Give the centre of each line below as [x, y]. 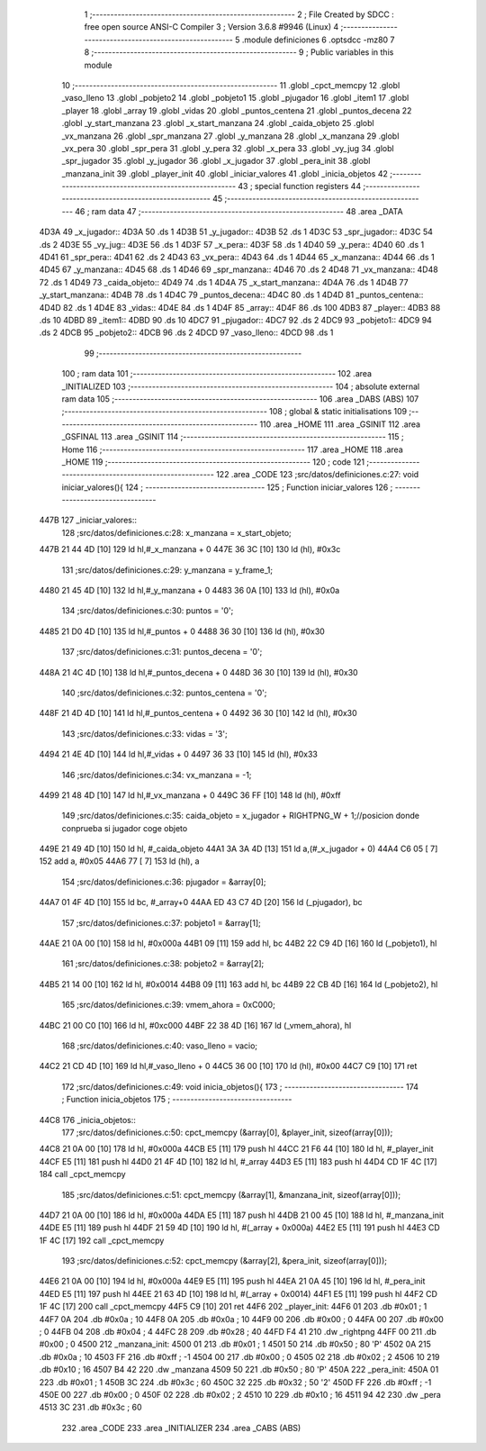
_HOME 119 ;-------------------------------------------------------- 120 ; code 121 [213, 462]
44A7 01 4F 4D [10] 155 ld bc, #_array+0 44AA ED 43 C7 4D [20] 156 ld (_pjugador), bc [201, 902]
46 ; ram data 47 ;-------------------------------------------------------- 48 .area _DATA [239, 211]
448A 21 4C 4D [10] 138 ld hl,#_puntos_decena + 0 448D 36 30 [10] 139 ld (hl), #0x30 [199, 672]
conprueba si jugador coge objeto [125, 828]
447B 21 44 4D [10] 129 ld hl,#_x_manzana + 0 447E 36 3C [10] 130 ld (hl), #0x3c [190, 549]
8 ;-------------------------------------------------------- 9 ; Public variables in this [239, 52]
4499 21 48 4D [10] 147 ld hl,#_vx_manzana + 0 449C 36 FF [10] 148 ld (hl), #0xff [190, 795]
